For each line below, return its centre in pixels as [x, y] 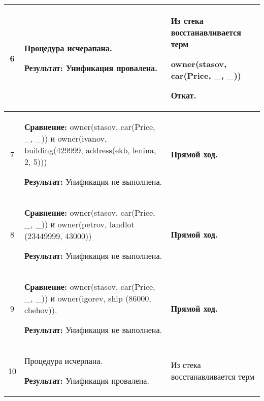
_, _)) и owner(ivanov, [66, 138]
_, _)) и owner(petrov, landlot [79, 224]
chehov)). [41, 310]
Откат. [184, 95]
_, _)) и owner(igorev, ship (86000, [88, 298]
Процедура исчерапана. [68, 48]
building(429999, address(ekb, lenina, [90, 150]
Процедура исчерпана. [63, 361]
